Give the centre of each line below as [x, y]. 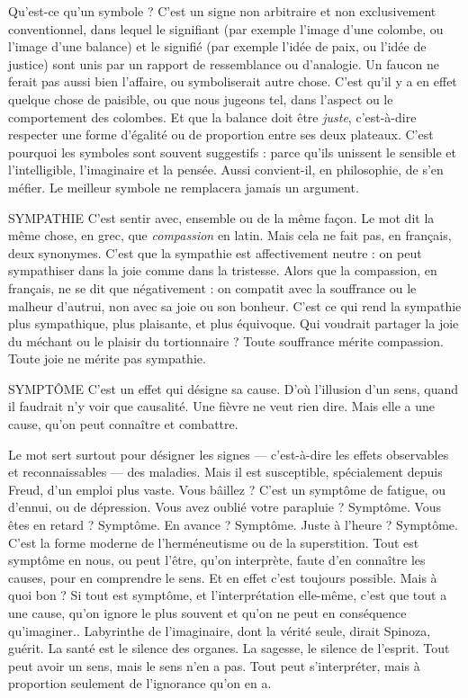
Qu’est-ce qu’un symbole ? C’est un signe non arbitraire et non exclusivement [222, 11]
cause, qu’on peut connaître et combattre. [123, 424]
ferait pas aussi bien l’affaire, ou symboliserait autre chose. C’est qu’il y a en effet [233, 81]
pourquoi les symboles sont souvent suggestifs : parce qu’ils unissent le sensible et [233, 152]
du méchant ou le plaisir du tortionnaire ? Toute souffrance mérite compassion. [226, 340]
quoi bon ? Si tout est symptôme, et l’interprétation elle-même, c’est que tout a [228, 595]
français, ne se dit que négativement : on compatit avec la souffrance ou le [212, 287]
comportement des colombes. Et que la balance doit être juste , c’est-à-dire [212, 116]
